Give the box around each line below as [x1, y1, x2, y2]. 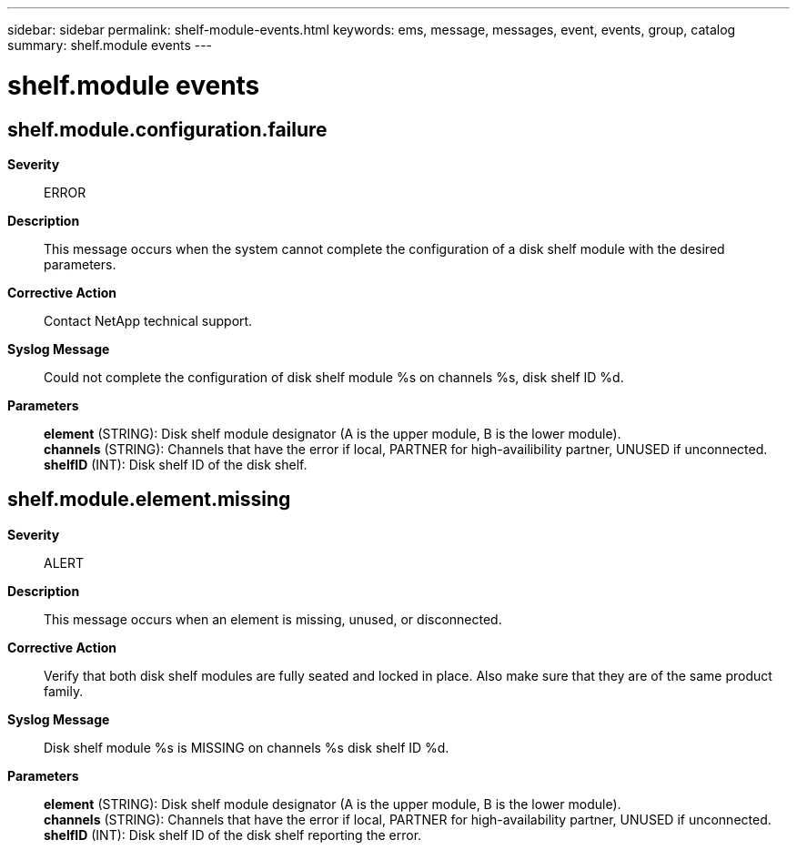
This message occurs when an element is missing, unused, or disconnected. [44, 611, 502, 627]
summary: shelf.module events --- [7, 37, 213, 53]
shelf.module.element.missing [7, 488, 291, 511]
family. [44, 683, 84, 699]
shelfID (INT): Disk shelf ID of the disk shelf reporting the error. [44, 826, 422, 843]
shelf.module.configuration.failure [7, 117, 328, 141]
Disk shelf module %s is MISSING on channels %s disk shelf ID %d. [44, 739, 449, 755]
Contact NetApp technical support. [44, 312, 253, 329]
